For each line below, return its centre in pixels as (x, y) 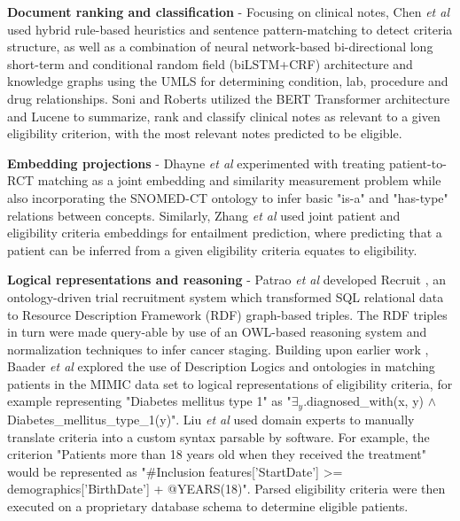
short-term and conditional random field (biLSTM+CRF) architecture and (210, 63)
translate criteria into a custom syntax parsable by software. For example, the (218, 436)
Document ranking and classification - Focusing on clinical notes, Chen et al (228, 12)
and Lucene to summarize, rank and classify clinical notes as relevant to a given (224, 116)
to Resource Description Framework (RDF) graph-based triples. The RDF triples (227, 314)
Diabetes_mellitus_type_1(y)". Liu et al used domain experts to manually (211, 419)
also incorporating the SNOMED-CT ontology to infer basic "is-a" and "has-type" (228, 197)
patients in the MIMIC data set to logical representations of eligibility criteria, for (230, 383)
